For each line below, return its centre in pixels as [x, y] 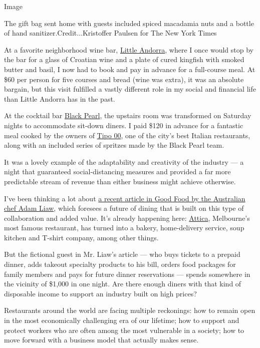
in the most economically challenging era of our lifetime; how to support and [122, 320]
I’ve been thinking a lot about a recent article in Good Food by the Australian [125, 198]
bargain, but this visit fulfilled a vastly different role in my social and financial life [130, 89]
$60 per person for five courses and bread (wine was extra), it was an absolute [124, 79]
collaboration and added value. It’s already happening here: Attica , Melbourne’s [127, 218]
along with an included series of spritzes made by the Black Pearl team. [114, 145]
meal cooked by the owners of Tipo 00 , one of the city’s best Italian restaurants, [127, 135]
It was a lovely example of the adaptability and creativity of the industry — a [124, 161]
